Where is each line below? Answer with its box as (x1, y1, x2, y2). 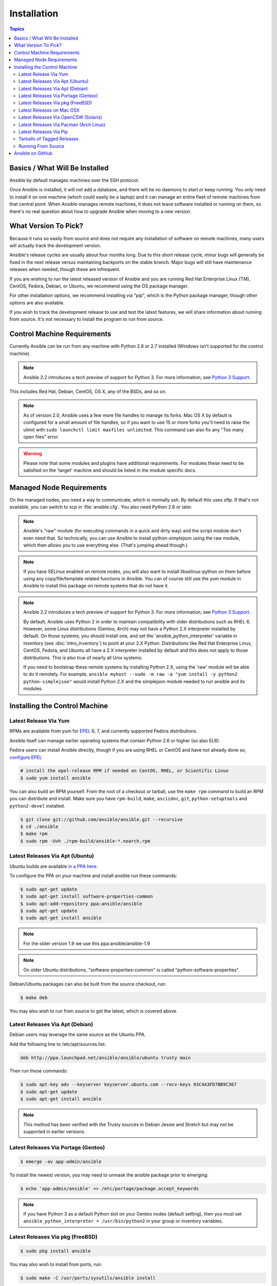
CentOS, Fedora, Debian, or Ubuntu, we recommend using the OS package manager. (9, 283, 189, 289)
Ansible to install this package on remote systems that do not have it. (23, 583, 169, 589)
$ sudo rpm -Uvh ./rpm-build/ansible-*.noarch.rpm (20, 838, 151, 844)
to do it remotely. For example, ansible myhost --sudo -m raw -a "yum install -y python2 (23, 671, 238, 677)
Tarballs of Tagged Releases (18, 136, 79, 142)
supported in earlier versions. (23, 1129, 86, 1135)
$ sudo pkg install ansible (20, 1248, 91, 1254)
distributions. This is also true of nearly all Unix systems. (23, 654, 143, 660)
